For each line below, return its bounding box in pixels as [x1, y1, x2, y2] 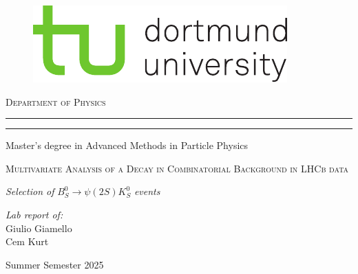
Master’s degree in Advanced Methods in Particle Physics [6, 138, 249, 152]
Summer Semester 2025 [6, 257, 104, 271]
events [134, 184, 160, 198]
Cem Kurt [6, 234, 49, 249]
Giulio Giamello [6, 220, 72, 235]
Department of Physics [6, 94, 106, 109]
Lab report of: [6, 207, 63, 221]
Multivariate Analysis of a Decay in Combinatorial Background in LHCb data [6, 161, 349, 175]
